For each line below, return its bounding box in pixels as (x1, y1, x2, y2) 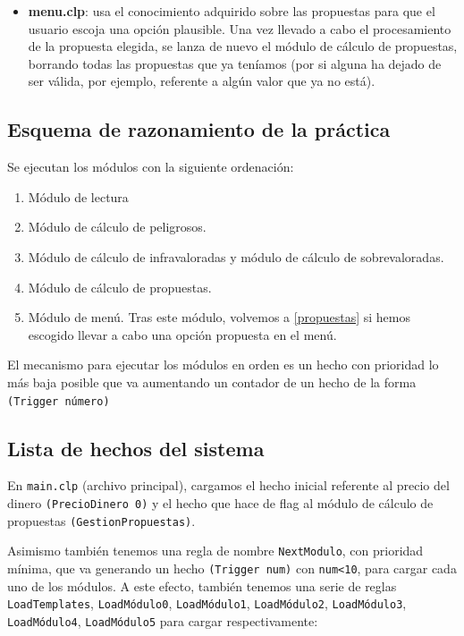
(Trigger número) (7, 394, 110, 408)
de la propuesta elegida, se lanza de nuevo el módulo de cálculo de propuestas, (28, 37, 458, 55)
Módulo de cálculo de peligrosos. (28, 217, 207, 236)
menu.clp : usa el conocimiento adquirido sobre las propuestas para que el (28, 2, 435, 20)
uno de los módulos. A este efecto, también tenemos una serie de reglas (7, 576, 397, 595)
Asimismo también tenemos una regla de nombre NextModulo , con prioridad (7, 541, 424, 560)
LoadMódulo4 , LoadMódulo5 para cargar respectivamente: (7, 611, 318, 630)
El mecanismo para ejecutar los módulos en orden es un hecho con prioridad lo (7, 355, 439, 374)
